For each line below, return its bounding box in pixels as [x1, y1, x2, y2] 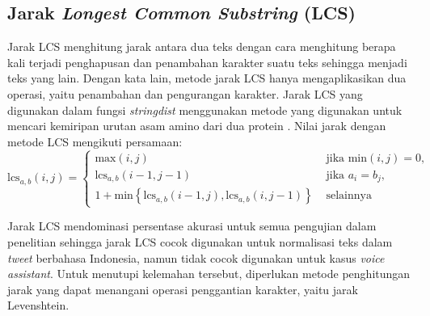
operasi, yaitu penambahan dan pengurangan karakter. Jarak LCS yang [7, 85, 363, 102]
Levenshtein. [7, 297, 70, 314]
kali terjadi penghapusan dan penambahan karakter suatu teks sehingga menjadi [7, 53, 407, 70]
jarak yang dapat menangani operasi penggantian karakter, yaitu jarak [7, 280, 358, 297]
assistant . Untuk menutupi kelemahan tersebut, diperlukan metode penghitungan [7, 265, 411, 282]
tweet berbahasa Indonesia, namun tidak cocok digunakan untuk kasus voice [7, 249, 385, 266]
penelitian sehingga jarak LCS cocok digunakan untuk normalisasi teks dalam [7, 234, 393, 251]
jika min [326, 152, 368, 164]
